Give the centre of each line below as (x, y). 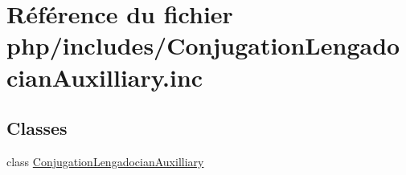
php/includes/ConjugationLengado (203, 45)
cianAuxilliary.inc (105, 77)
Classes (37, 128)
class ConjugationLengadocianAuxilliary (105, 161)
